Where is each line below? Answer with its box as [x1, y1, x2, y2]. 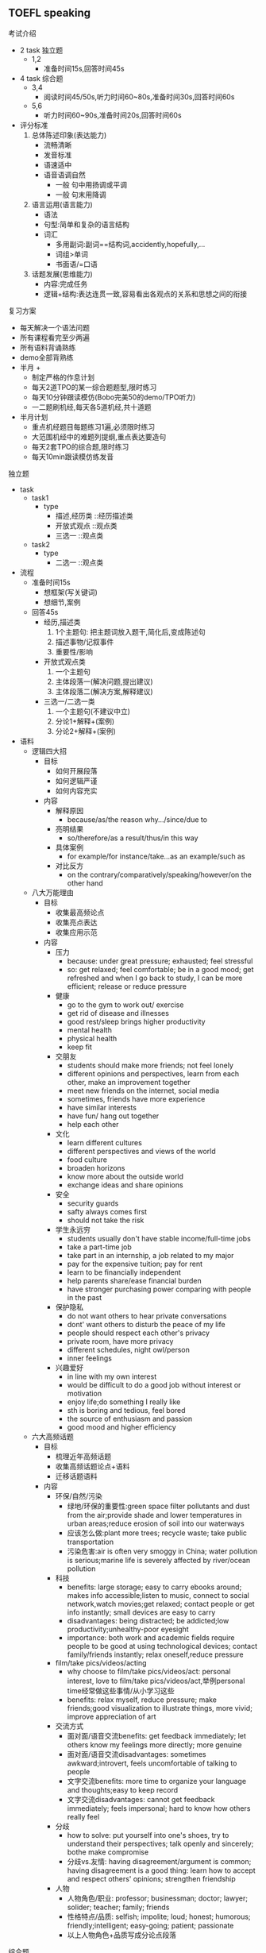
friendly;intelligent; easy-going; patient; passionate [67, 1920, 234, 1930]
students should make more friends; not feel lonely [67, 1060, 234, 1070]
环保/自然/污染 [55, 1491, 103, 1500]
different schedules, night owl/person [67, 1345, 191, 1354]
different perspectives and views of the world [67, 1146, 216, 1156]
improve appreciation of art [67, 1712, 156, 1721]
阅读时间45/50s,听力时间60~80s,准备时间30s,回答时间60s [43, 91, 235, 102]
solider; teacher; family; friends [67, 1902, 170, 1912]
